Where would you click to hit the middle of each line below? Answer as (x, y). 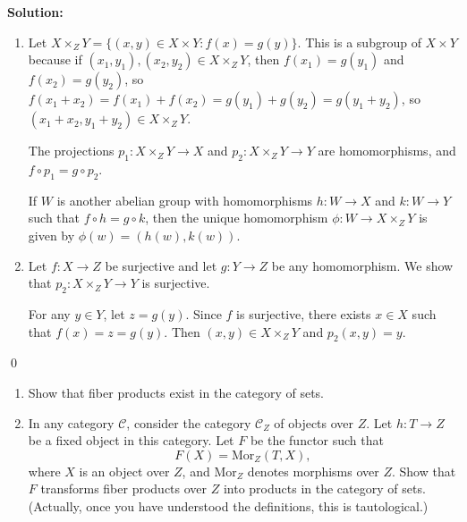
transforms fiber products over (124, 488)
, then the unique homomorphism (237, 218)
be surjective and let (161, 265)
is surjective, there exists (304, 313)
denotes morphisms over (313, 471)
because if (55, 59)
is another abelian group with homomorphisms (185, 200)
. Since (204, 313)
